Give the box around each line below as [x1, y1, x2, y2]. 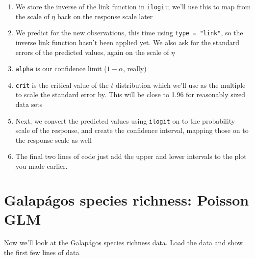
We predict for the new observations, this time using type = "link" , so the [15, 27, 243, 38]
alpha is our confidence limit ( [15, 63, 107, 74]
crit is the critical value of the [15, 79, 109, 90]
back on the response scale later [57, 11, 153, 21]
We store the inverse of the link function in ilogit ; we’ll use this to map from [15, 1, 251, 11]
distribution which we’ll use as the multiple [115, 79, 246, 90]
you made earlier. [15, 161, 68, 171]
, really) [123, 63, 147, 74]
